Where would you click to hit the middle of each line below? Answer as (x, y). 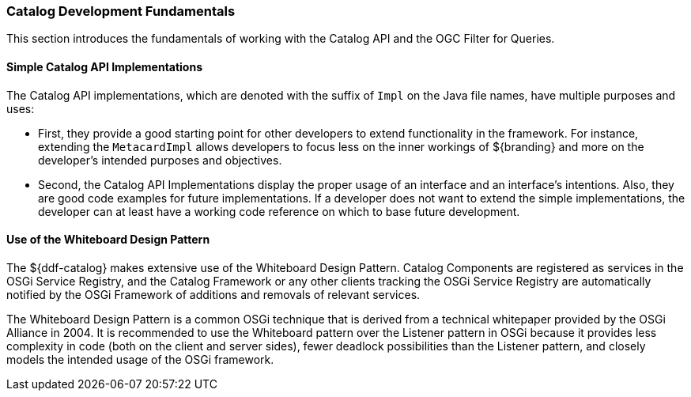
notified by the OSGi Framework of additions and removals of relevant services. (213, 294)
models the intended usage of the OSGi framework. (140, 359)
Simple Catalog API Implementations (105, 66)
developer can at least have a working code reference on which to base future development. (279, 211)
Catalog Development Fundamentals (121, 11)
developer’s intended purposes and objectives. (160, 160)
